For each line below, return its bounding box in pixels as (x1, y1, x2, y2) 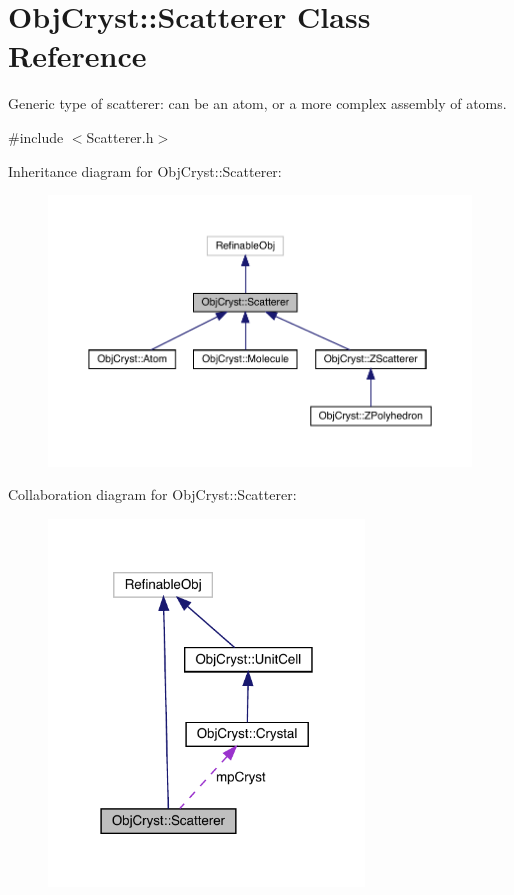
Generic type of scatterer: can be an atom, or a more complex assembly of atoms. (8, 93, 507, 114)
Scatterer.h (86, 126, 154, 147)
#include (8, 126, 64, 147)
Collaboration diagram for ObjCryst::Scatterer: (8, 484, 297, 505)
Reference (8, 35, 147, 76)
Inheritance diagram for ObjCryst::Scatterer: (8, 160, 282, 181)
